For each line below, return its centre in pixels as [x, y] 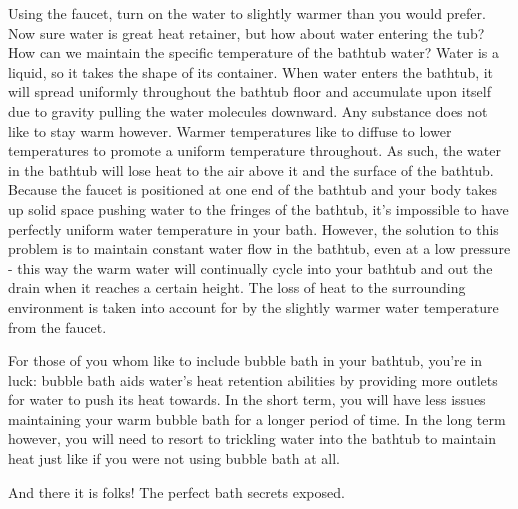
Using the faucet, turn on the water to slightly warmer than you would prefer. [247, 13]
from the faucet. [57, 326]
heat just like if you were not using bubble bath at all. [174, 458]
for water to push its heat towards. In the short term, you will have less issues [247, 399]
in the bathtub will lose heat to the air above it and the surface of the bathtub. [251, 169]
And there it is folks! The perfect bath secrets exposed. [176, 491]
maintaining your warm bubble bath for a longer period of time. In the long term [257, 418]
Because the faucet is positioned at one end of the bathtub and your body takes [252, 189]
